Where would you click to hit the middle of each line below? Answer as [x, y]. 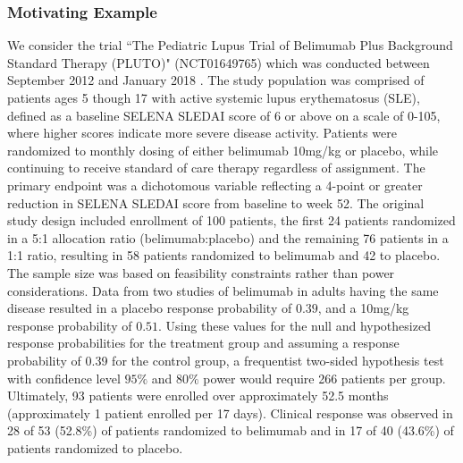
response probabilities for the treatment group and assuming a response [203, 343]
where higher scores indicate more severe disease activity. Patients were [202, 133]
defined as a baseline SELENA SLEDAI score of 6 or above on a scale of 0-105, [224, 115]
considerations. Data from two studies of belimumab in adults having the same [223, 290]
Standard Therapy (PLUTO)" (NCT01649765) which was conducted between [219, 62]
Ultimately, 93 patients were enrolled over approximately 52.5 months [198, 396]
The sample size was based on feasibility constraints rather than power [201, 272]
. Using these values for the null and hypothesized [295, 325]
